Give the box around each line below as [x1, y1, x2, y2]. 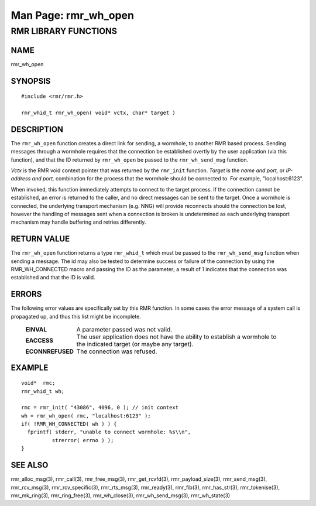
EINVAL [25, 326, 47, 334]
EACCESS [25, 337, 54, 345]
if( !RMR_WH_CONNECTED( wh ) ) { [21, 420, 117, 428]
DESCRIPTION [11, 124, 64, 134]
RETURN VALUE [11, 234, 70, 244]
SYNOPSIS [11, 76, 51, 86]
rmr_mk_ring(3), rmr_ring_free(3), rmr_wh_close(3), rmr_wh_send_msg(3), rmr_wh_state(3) [11, 492, 231, 499]
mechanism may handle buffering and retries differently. [11, 218, 146, 225]
